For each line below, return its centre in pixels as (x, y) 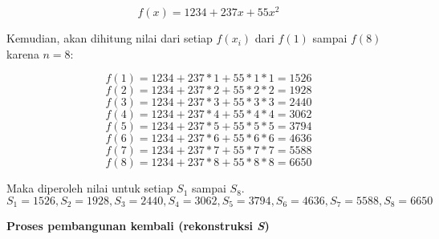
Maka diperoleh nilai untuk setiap (90, 188)
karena (23, 53)
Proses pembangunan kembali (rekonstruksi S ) (138, 226)
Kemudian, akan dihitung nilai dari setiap (110, 38)
